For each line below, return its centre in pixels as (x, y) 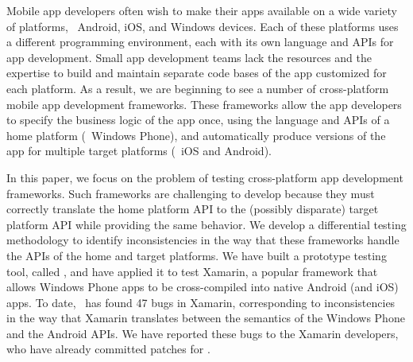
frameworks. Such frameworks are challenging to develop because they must (191, 193)
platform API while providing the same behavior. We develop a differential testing (206, 224)
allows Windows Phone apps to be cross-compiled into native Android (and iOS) (203, 287)
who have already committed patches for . (108, 349)
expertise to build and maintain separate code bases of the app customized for (197, 73)
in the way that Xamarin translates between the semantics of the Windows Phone (206, 318)
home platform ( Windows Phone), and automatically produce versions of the (196, 135)
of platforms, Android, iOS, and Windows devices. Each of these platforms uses (203, 26)
